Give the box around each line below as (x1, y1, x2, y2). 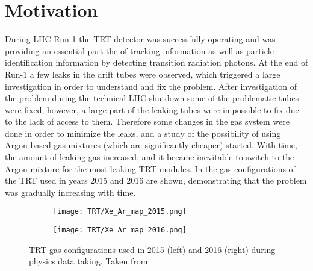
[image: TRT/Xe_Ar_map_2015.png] (53, 207, 187, 216)
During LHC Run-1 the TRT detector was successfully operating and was (5, 33, 276, 45)
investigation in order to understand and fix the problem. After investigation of (5, 79, 297, 92)
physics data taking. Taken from (29, 255, 148, 267)
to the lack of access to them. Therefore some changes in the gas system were (5, 115, 290, 128)
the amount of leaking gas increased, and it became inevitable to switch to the (5, 151, 294, 163)
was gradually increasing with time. (5, 185, 136, 198)
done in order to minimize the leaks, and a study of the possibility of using (5, 126, 281, 139)
